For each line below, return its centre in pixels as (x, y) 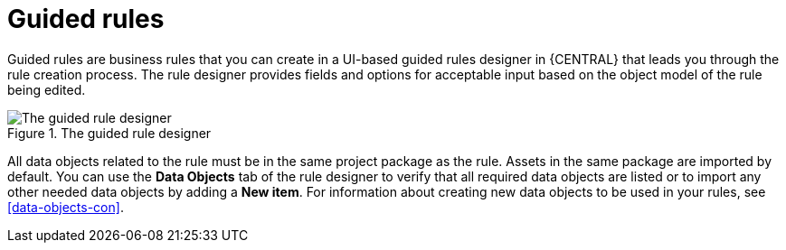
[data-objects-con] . (66, 207)
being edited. (47, 89)
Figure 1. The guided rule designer (109, 133)
